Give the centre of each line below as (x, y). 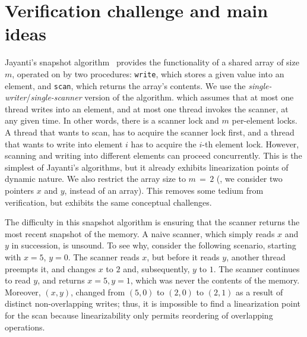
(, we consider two (249, 179)
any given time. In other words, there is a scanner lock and (112, 120)
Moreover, (23, 292)
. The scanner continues (257, 268)
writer (16, 97)
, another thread (256, 256)
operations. (25, 327)
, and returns (61, 280)
